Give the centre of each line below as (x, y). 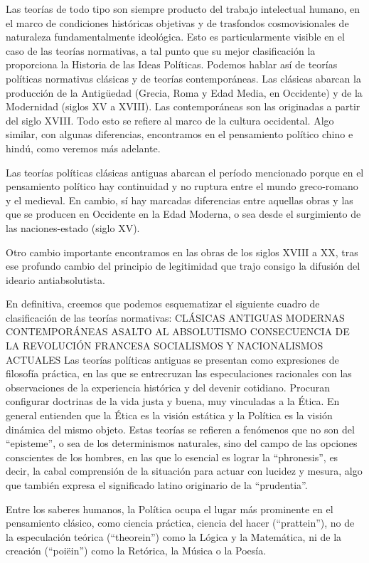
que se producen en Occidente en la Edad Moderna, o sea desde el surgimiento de (183, 214)
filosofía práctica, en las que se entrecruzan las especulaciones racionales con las (179, 373)
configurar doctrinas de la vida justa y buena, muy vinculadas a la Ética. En (173, 401)
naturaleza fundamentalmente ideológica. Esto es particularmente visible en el (175, 37)
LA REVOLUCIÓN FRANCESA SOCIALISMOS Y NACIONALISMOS (165, 346)
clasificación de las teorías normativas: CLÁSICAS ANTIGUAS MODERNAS (175, 317)
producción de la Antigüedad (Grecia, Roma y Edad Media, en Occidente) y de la (184, 92)
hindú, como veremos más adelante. (83, 148)
